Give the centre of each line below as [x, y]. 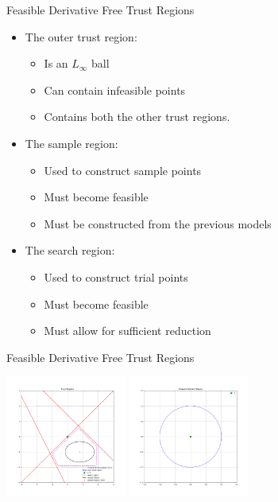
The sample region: [71, 143]
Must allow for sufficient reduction [127, 331]
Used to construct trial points [116, 276]
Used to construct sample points [123, 170]
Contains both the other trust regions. [137, 117]
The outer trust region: [81, 36]
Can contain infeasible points [115, 90]
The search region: [70, 250]
